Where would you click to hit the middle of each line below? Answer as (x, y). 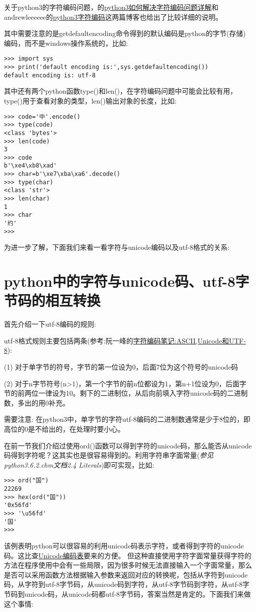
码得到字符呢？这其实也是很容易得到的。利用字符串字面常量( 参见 (109, 455)
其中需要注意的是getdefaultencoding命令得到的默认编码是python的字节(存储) (125, 33)
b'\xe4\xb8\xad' (31, 166)
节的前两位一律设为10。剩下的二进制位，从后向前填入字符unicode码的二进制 (126, 393)
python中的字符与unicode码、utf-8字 (127, 281)
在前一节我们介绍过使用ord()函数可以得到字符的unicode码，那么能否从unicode (128, 445)
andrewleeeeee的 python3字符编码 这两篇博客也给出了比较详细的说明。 (113, 17)
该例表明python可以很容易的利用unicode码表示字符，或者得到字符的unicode (124, 545)
